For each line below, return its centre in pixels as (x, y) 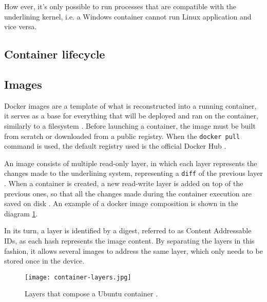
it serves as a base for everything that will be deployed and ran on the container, (131, 116)
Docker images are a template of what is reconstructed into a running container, (130, 105)
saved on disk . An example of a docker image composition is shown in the (121, 203)
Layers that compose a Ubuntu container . (91, 294)
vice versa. (21, 26)
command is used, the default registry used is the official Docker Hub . (115, 146)
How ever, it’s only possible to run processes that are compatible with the (120, 6)
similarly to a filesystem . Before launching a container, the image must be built (130, 125)
